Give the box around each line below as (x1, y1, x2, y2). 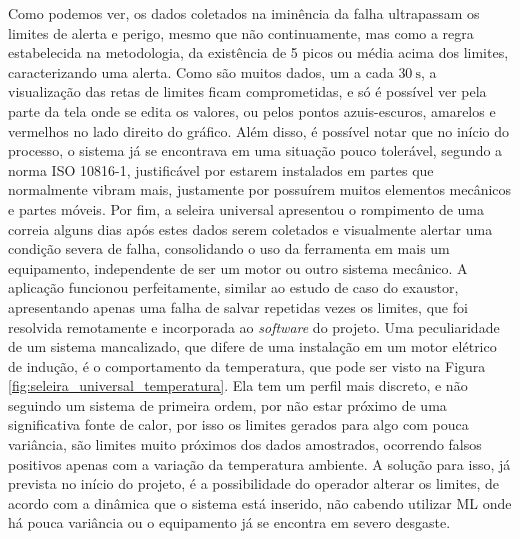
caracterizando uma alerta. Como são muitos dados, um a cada (8, 61, 394, 82)
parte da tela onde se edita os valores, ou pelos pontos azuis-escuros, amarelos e (8, 100, 496, 121)
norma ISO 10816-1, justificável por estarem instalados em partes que (8, 159, 434, 180)
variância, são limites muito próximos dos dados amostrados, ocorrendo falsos (8, 434, 482, 455)
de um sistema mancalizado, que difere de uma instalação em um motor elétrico (8, 336, 497, 357)
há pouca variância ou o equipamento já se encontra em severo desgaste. (8, 512, 451, 533)
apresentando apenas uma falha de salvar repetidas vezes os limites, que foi (8, 296, 468, 317)
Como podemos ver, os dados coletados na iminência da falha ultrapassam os (8, 3, 480, 23)
